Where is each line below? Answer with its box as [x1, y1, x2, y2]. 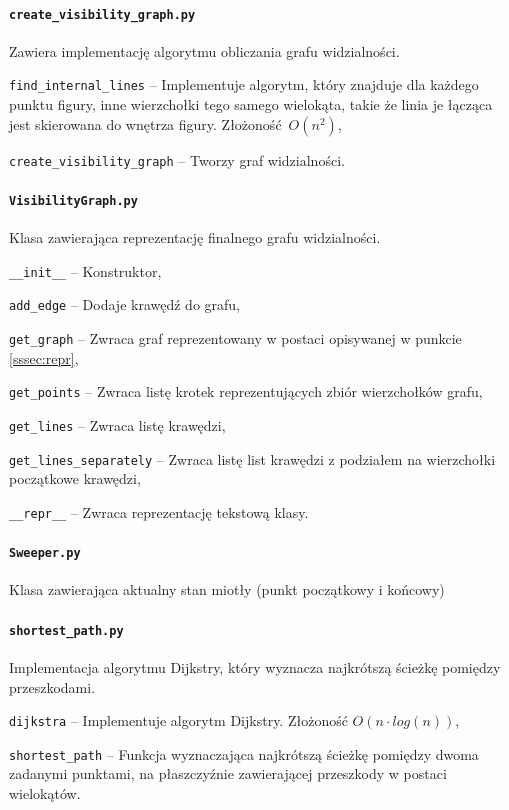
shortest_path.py [9, 623, 124, 638]
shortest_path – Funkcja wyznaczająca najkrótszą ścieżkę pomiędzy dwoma [9, 743, 479, 764]
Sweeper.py [9, 546, 81, 561]
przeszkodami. [9, 676, 96, 697]
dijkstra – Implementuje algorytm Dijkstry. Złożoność [9, 710, 348, 731]
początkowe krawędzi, [9, 468, 141, 489]
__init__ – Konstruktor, [9, 260, 162, 281]
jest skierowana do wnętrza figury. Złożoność [9, 113, 282, 134]
